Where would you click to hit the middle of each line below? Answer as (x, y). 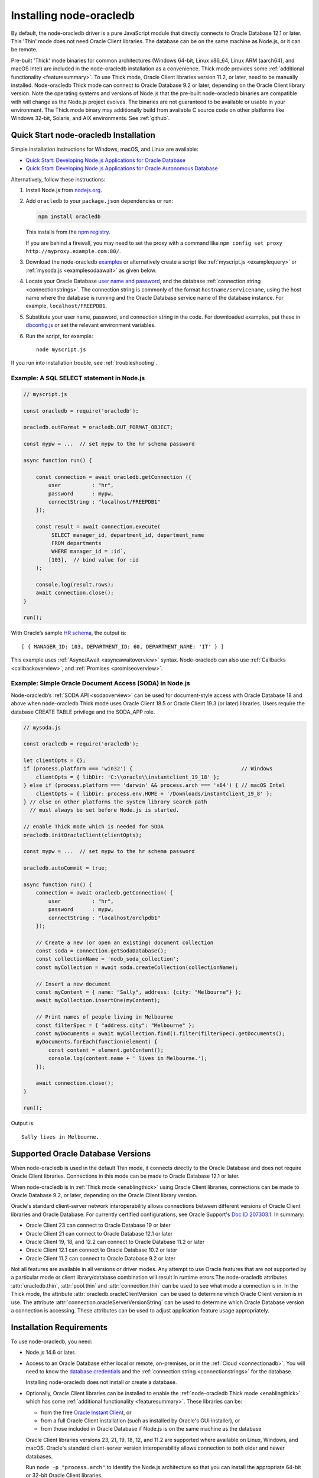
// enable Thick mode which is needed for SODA (93, 827)
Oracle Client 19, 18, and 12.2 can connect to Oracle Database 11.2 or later (115, 1242)
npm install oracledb (69, 217)
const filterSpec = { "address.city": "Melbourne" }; (115, 1025)
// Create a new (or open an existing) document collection (125, 942)
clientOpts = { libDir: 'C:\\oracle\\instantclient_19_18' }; (128, 777)
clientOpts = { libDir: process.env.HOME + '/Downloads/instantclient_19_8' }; (154, 793)
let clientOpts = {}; (55, 761)
